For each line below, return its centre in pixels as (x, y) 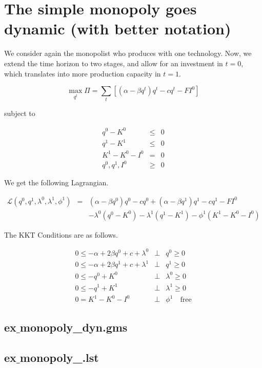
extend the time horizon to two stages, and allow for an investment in (114, 63)
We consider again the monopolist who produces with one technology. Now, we (128, 53)
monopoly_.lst (59, 357)
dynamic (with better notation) (118, 28)
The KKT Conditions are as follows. (61, 234)
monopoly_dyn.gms (74, 327)
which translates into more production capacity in (83, 73)
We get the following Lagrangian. (56, 182)
